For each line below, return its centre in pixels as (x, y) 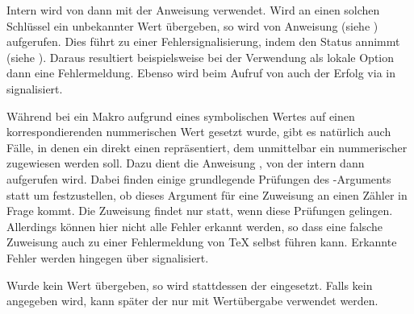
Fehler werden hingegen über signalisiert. (108, 257)
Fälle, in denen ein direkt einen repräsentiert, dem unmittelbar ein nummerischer (207, 147)
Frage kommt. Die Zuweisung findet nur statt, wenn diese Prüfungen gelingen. (200, 211)
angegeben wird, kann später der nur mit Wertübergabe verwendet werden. (192, 301)
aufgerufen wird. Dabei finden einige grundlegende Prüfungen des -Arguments (199, 178)
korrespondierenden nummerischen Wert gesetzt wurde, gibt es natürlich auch (199, 132)
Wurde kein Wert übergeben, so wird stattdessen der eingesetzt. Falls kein (190, 285)
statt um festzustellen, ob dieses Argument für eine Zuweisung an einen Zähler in (207, 194)
